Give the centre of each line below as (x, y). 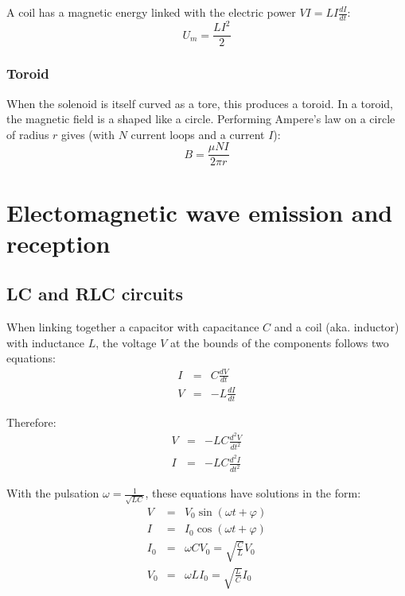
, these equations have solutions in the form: (253, 493)
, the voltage (126, 342)
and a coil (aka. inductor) (337, 327)
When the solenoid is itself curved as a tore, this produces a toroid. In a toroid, (200, 103)
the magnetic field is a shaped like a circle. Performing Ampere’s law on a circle (201, 119)
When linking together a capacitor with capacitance (133, 327)
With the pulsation (53, 493)
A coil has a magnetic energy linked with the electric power (151, 12)
